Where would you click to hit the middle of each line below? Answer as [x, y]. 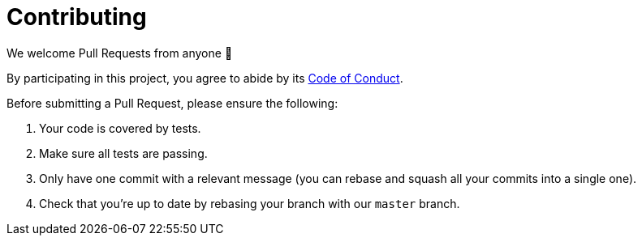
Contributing [77, 17]
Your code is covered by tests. [120, 128]
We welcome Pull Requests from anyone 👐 [120, 53]
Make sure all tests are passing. [123, 153]
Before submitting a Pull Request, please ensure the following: [172, 103]
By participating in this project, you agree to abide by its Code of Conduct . [205, 78]
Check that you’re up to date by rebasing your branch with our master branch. [250, 203]
